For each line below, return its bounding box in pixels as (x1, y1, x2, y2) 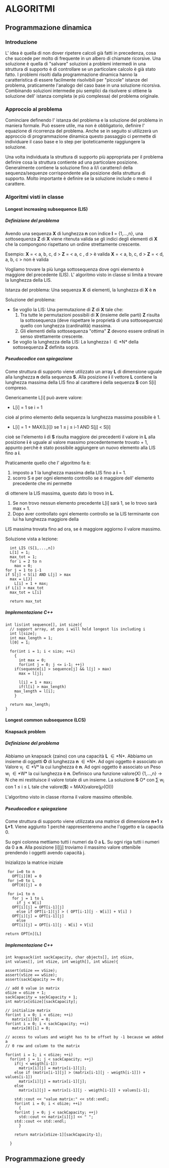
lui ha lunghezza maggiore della (12, 516, 79, 522)
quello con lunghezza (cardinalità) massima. (20, 322, 112, 328)
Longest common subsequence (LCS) (5, 717, 86, 723)
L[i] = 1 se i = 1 (12, 404, 43, 410)
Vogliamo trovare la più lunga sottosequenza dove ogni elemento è (5, 266, 144, 272)
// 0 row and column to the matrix (5, 1043, 80, 1049)
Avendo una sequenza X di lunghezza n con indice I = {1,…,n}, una (5, 230, 144, 236)
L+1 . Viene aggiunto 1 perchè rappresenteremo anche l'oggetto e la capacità (5, 824, 164, 830)
